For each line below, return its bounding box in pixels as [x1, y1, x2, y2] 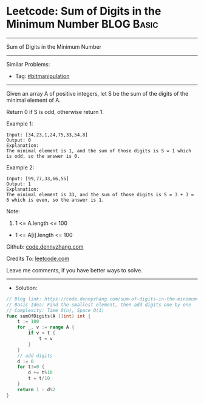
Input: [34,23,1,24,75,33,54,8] [6, 132, 88, 138]
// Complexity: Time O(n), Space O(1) [6, 307, 104, 313]
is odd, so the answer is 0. [6, 153, 80, 159]
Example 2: [6, 163, 35, 171]
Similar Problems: [6, 60, 50, 68]
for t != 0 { [17, 364, 45, 370]
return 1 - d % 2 [17, 386, 56, 392]
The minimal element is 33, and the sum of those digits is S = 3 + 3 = [6, 191, 194, 197]
